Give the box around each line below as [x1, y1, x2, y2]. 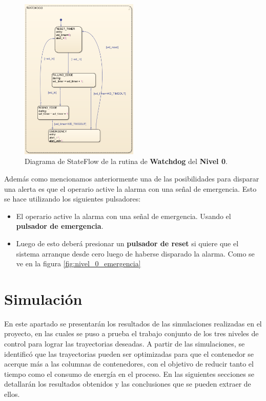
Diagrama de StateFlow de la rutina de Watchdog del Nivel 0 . [25, 156, 228, 167]
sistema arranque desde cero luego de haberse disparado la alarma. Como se [16, 248, 255, 259]
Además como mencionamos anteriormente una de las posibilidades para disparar [4, 173, 259, 184]
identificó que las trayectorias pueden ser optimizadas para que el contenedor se [4, 348, 254, 359]
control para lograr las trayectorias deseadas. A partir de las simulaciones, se [4, 338, 245, 349]
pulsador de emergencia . [16, 221, 104, 231]
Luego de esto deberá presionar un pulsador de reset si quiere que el [16, 238, 239, 248]
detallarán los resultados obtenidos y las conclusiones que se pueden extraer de [4, 378, 251, 389]
